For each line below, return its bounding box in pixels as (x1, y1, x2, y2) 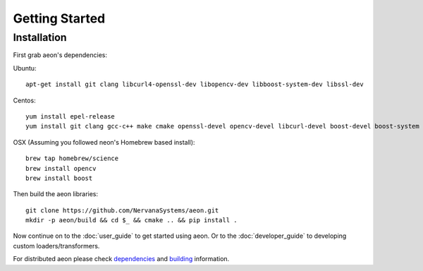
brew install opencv (25, 164, 97, 172)
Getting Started (13, 11, 106, 26)
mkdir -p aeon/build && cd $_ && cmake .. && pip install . (25, 216, 238, 224)
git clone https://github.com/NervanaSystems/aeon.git (25, 206, 219, 215)
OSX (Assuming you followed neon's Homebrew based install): (13, 138, 195, 146)
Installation (13, 31, 67, 44)
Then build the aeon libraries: (13, 190, 99, 198)
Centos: (13, 96, 36, 104)
